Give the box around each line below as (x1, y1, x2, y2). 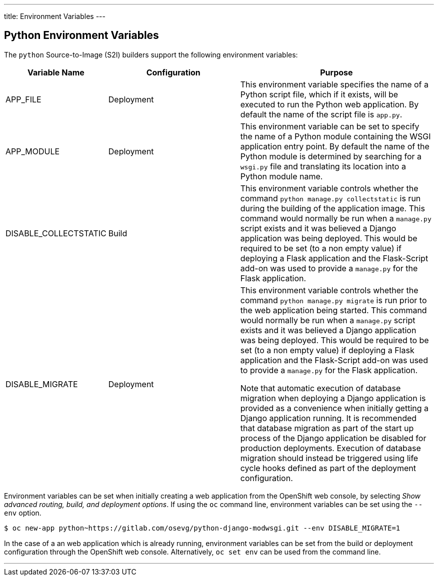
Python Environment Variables (4, 29, 159, 42)
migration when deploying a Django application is (240, 393, 426, 403)
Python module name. (240, 171, 323, 181)
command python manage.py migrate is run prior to (240, 295, 427, 305)
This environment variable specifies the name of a (240, 79, 428, 89)
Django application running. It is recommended (240, 413, 417, 423)
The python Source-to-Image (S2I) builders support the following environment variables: (4, 50, 298, 59)
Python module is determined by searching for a (240, 151, 422, 161)
